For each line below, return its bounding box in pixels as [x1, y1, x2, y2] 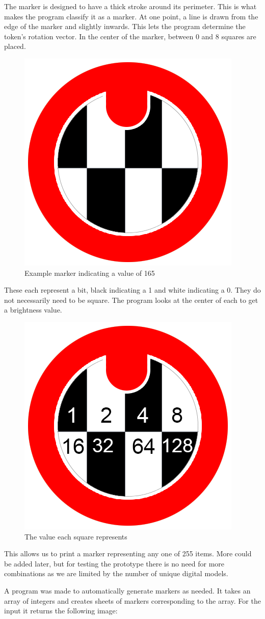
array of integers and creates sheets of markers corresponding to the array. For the [4, 595, 261, 606]
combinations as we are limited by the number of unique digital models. [4, 568, 228, 579]
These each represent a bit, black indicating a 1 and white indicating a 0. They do [4, 285, 261, 295]
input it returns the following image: [4, 605, 118, 616]
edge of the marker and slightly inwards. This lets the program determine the [4, 21, 246, 32]
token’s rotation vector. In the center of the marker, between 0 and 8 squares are [4, 31, 256, 41]
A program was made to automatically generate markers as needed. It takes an [4, 585, 251, 596]
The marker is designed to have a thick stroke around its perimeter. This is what [4, 1, 257, 11]
